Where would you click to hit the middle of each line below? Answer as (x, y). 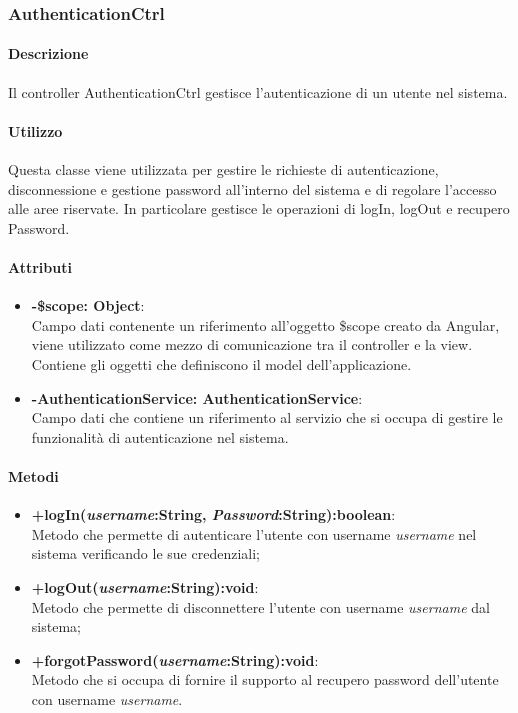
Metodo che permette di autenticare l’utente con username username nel (254, 533)
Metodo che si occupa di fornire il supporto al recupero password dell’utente (265, 679)
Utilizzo (35, 130)
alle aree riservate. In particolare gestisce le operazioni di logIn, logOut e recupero (259, 208)
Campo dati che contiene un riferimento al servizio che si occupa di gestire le (267, 417)
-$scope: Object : (88, 305)
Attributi (40, 267)
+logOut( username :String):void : (145, 586)
